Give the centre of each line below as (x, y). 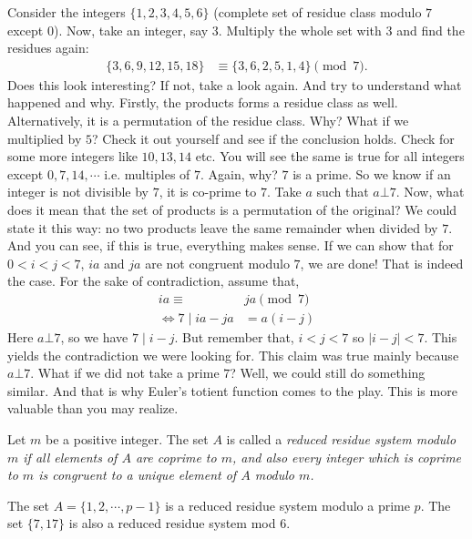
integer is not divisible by (78, 192)
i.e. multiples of (147, 173)
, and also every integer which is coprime (347, 457)
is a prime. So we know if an (372, 173)
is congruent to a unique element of (138, 475)
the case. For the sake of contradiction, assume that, (154, 281)
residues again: (48, 48)
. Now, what (430, 192)
